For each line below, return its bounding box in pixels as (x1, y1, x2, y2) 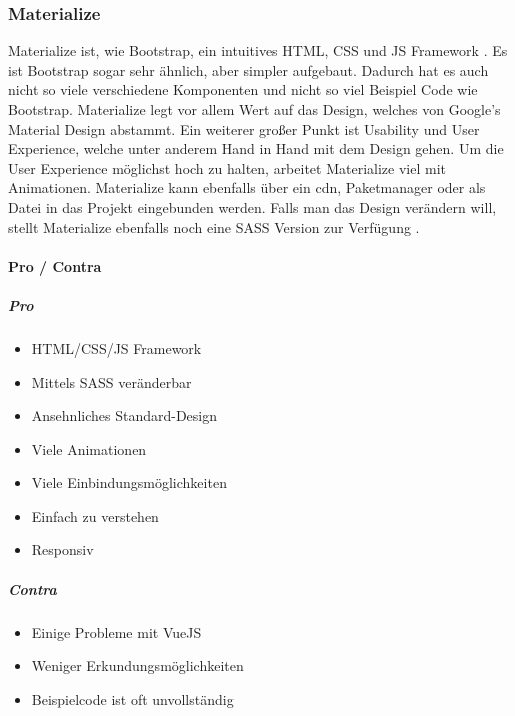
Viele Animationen (31, 438, 147, 459)
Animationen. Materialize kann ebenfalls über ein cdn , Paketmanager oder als (8, 177, 486, 198)
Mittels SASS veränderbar (31, 371, 192, 392)
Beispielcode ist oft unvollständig (31, 688, 234, 709)
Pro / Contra (8, 255, 102, 276)
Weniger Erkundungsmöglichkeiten (31, 655, 244, 676)
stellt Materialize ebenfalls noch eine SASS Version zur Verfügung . (8, 216, 420, 237)
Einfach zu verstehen (31, 505, 159, 526)
